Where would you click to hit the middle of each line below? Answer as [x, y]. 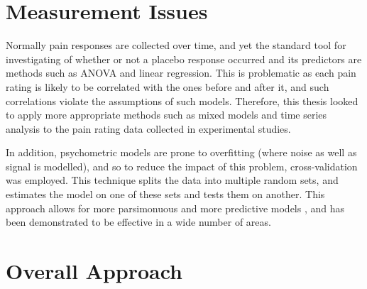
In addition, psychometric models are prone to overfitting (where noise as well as [181, 152]
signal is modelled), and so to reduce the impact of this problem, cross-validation [182, 166]
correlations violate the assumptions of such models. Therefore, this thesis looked [182, 100]
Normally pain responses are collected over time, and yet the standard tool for [176, 45]
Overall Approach [94, 271]
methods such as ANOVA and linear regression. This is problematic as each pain [181, 73]
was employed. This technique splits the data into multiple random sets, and [172, 180]
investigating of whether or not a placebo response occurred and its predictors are [184, 59]
